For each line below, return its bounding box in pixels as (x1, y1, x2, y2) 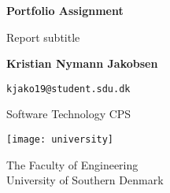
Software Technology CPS (6, 106, 131, 122)
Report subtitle (6, 28, 80, 45)
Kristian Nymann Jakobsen (6, 55, 158, 72)
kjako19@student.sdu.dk (6, 83, 131, 95)
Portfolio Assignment (6, 2, 124, 18)
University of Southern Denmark (6, 172, 164, 188)
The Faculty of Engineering (6, 156, 139, 173)
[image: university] (6, 134, 114, 146)
